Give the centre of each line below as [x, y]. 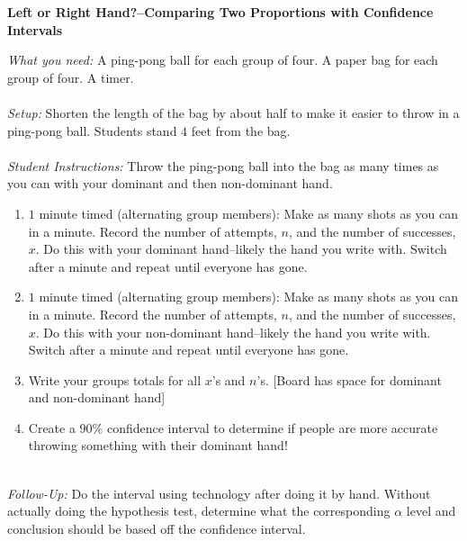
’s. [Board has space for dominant [349, 379]
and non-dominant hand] [97, 397]
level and [431, 511]
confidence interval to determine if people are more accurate [272, 427]
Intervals [35, 29]
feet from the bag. [241, 130]
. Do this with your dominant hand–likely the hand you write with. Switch [241, 249]
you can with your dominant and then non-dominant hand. [170, 183]
